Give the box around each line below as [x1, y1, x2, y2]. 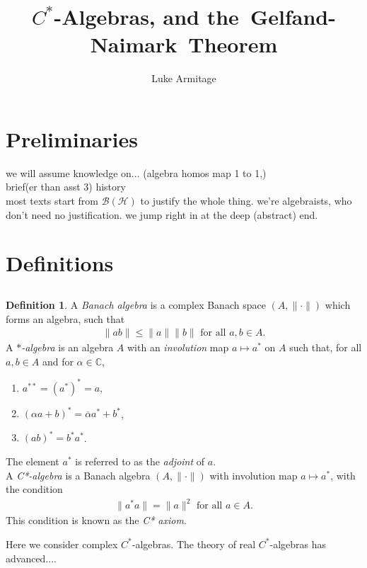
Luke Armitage [151, 71, 216, 86]
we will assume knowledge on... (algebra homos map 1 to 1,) [6, 165, 267, 180]
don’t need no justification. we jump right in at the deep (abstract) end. [6, 207, 318, 222]
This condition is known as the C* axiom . [6, 513, 187, 528]
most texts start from [6, 193, 98, 208]
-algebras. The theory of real [132, 536, 256, 551]
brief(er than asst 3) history [6, 179, 126, 194]
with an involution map [127, 340, 229, 355]
